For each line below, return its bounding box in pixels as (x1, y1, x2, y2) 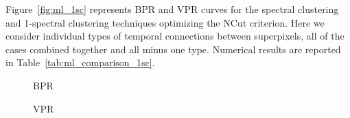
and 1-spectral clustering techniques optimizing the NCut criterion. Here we (5, 15, 325, 29)
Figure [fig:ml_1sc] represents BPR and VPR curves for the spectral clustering (5, 2, 339, 16)
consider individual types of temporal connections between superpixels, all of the (5, 29, 345, 43)
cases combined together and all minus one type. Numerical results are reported (5, 42, 341, 56)
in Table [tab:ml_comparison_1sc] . (5, 55, 155, 70)
